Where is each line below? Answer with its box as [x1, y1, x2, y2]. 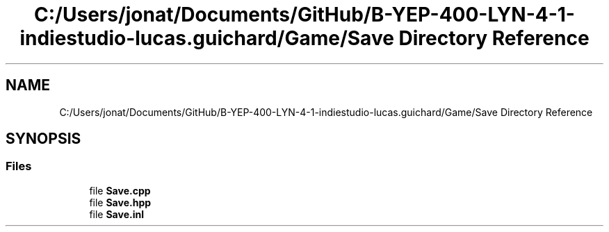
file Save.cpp [89, 184, 151, 197]
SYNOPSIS [6, 130, 81, 148]
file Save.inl [89, 208, 144, 220]
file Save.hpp [89, 196, 152, 208]
